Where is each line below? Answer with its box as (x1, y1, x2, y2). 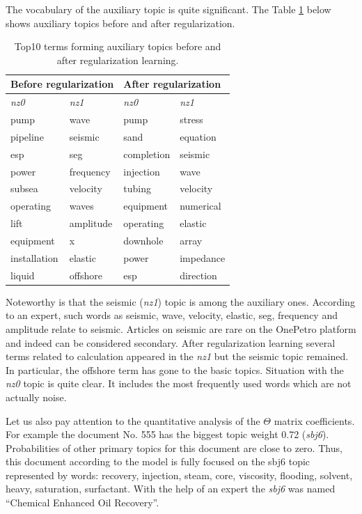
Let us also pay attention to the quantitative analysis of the (6, 413, 260, 428)
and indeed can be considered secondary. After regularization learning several (6, 335, 336, 350)
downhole (123, 233, 164, 247)
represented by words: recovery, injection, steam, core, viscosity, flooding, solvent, (6, 467, 353, 482)
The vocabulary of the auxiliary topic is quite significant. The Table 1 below (6, 2, 331, 16)
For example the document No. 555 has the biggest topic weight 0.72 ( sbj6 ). (6, 427, 329, 442)
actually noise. (6, 389, 67, 404)
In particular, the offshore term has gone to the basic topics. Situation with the (6, 362, 344, 377)
